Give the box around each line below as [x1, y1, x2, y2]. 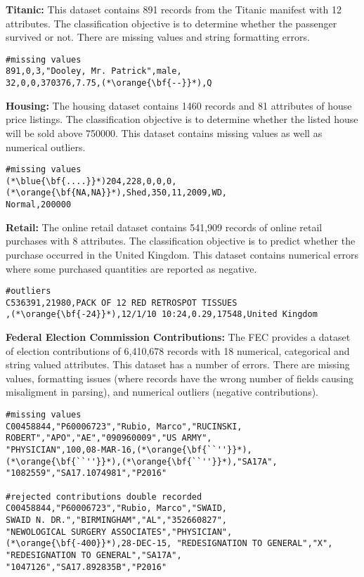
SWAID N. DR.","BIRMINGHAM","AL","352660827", [6, 514, 227, 525]
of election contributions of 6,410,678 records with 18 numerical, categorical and [6, 343, 350, 358]
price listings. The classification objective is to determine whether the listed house [6, 112, 358, 127]
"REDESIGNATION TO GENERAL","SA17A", [6, 550, 182, 560]
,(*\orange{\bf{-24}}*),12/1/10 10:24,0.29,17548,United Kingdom [6, 309, 318, 320]
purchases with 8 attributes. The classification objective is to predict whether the [6, 233, 356, 248]
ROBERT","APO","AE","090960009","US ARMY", [6, 433, 212, 443]
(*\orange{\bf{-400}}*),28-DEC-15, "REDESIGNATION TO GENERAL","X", [6, 538, 333, 549]
